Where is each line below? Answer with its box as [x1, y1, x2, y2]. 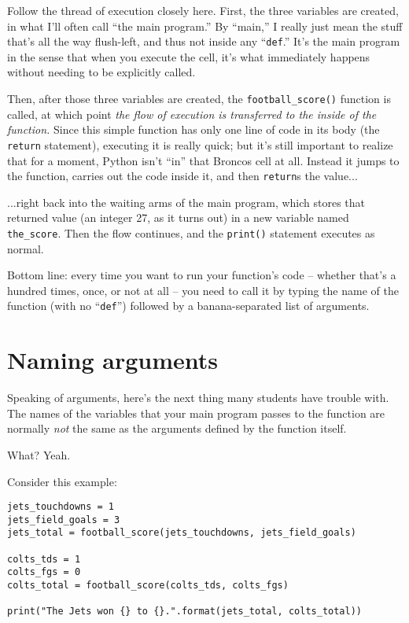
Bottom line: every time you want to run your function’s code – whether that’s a [7, 267, 396, 283]
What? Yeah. [7, 446, 71, 463]
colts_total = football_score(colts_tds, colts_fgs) [7, 580, 289, 592]
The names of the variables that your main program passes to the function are [7, 404, 385, 421]
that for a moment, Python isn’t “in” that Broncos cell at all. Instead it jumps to [7, 152, 400, 168]
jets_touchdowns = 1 [7, 501, 115, 513]
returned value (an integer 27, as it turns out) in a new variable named [7, 209, 349, 226]
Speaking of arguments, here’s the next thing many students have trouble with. [7, 389, 389, 406]
